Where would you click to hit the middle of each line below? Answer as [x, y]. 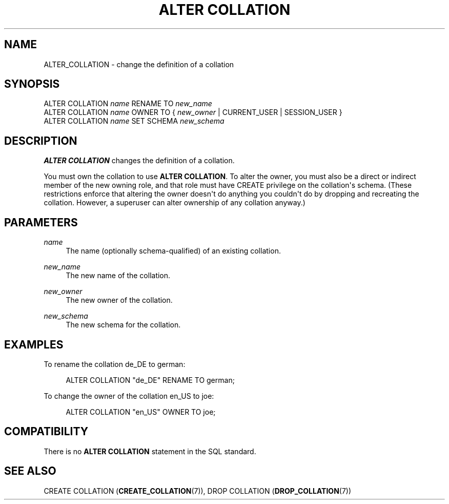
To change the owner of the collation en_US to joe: [129, 396]
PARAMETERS [41, 222]
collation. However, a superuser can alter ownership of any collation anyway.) [175, 203]
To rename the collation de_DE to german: [115, 364]
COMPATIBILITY [46, 432]
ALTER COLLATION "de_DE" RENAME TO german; [150, 380]
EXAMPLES [34, 344]
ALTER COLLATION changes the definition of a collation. [139, 161]
